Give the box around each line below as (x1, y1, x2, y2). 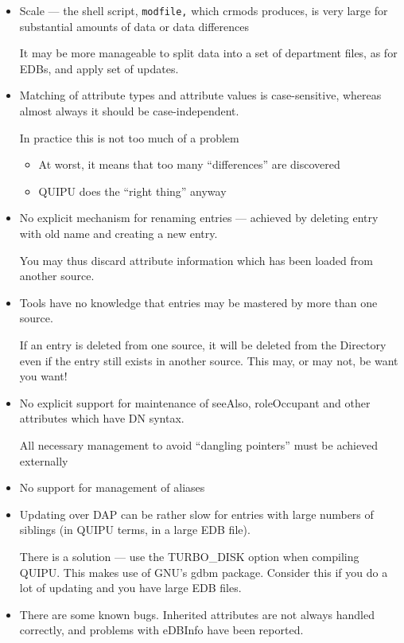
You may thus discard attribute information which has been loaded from (19, 251, 373, 268)
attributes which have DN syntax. (19, 410, 185, 427)
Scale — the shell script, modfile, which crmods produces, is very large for (19, 2, 388, 18)
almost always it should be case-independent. (19, 103, 239, 119)
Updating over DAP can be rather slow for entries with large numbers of (19, 505, 374, 522)
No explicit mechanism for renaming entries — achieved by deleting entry (19, 209, 379, 226)
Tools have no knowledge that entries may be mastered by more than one (19, 294, 378, 310)
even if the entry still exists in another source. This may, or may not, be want (19, 352, 398, 368)
